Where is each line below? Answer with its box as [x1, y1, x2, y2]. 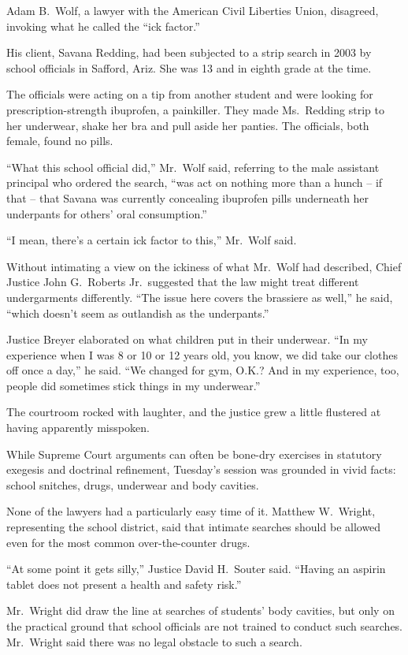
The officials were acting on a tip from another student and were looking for [6, 86, 373, 102]
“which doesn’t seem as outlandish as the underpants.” [6, 304, 269, 321]
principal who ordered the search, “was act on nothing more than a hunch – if [6, 174, 383, 191]
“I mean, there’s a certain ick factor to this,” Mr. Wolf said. [6, 232, 297, 248]
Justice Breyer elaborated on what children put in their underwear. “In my [6, 331, 368, 348]
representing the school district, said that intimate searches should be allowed [6, 519, 381, 535]
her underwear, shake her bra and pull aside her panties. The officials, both [6, 117, 369, 133]
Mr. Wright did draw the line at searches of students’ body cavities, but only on [6, 602, 395, 619]
